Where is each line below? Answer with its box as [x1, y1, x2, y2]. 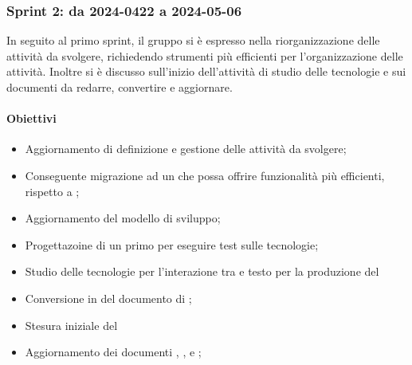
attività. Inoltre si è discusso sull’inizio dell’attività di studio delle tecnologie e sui [6, 63, 406, 80]
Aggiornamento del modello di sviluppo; [25, 210, 221, 226]
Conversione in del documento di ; [25, 289, 192, 306]
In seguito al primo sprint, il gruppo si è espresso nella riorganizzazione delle [6, 32, 380, 49]
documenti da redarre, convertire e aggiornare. [6, 79, 233, 95]
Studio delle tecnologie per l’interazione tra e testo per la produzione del [25, 263, 379, 280]
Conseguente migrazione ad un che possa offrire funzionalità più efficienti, [25, 167, 385, 183]
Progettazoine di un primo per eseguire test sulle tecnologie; [25, 236, 319, 253]
